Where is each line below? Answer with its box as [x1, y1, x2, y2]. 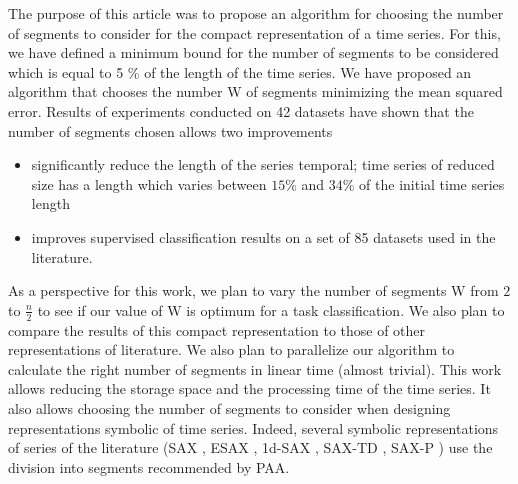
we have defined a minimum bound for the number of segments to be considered [8, 42, 499, 63]
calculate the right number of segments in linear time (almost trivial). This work [8, 358, 502, 379]
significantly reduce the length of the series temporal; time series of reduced [31, 154, 495, 175]
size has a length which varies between [31, 173, 267, 194]
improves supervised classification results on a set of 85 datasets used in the [31, 226, 496, 247]
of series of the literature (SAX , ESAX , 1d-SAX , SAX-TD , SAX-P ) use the [8, 437, 493, 458]
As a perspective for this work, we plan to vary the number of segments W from [8, 280, 499, 301]
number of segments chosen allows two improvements [8, 120, 333, 141]
